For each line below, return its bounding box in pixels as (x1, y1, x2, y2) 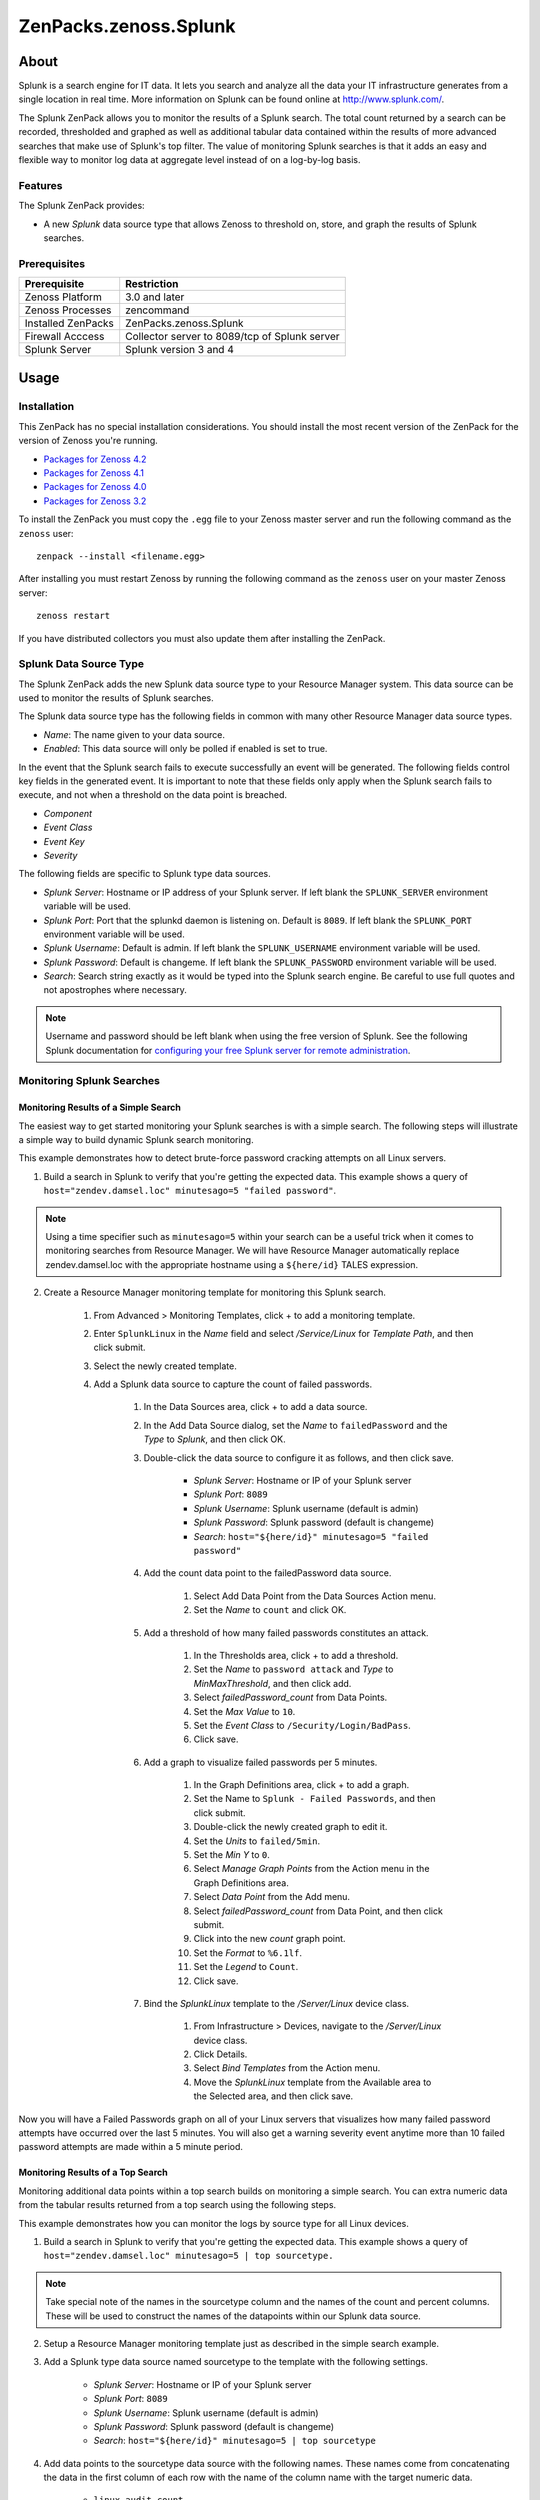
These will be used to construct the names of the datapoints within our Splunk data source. (45, 2310, 422, 2322)
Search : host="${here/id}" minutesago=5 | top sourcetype (93, 2435, 377, 2447)
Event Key (43, 835, 85, 847)
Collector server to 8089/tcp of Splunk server (125, 330, 340, 344)
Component (43, 807, 93, 819)
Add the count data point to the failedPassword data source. (143, 1567, 392, 1579)
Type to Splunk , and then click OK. (143, 1433, 286, 1445)
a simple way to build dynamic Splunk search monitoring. (18, 1134, 254, 1145)
